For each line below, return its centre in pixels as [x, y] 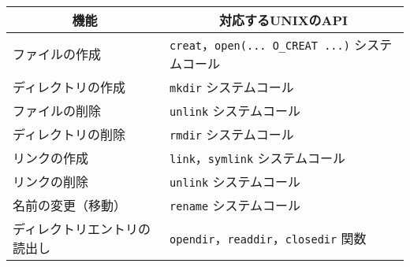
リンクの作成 [51, 158]
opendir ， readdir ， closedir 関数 [268, 238]
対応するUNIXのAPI [283, 20]
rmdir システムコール [232, 134]
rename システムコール [235, 205]
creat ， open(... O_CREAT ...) [260, 44]
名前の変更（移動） [70, 205]
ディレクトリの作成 [69, 87]
